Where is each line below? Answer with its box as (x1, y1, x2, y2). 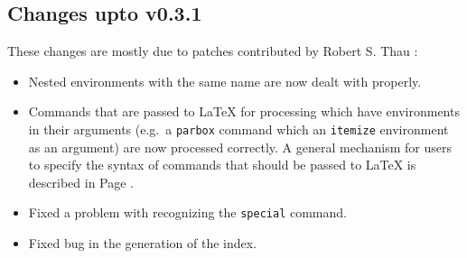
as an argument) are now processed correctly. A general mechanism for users (28, 137, 452, 156)
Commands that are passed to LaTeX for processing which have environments (28, 102, 460, 121)
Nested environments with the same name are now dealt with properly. (28, 71, 422, 90)
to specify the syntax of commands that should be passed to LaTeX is (28, 155, 416, 174)
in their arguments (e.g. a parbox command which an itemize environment (28, 119, 449, 138)
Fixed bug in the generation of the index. (28, 234, 257, 253)
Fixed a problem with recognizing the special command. (28, 203, 347, 222)
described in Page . (28, 172, 134, 191)
